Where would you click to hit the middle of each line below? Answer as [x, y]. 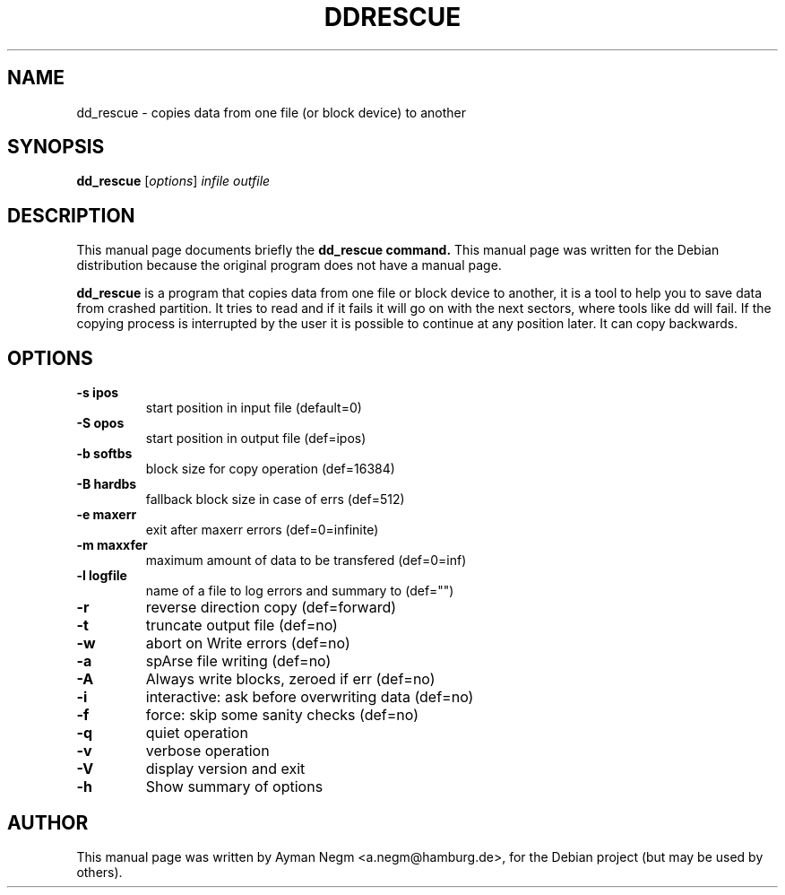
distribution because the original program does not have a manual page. [289, 265]
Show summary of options [234, 787]
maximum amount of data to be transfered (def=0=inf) [306, 560]
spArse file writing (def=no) [238, 661]
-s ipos [98, 393]
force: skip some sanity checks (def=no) [282, 715]
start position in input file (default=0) [254, 408]
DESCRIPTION [71, 215]
